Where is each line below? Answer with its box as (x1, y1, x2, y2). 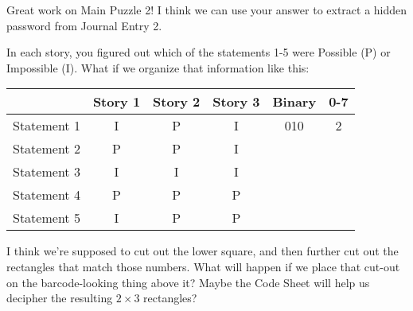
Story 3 (212, 92, 260, 111)
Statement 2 (13, 139, 80, 158)
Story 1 (92, 92, 141, 111)
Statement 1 (13, 116, 80, 135)
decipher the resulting (6, 290, 113, 306)
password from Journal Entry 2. (6, 17, 162, 33)
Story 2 (153, 92, 201, 111)
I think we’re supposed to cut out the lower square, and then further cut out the (6, 243, 399, 259)
